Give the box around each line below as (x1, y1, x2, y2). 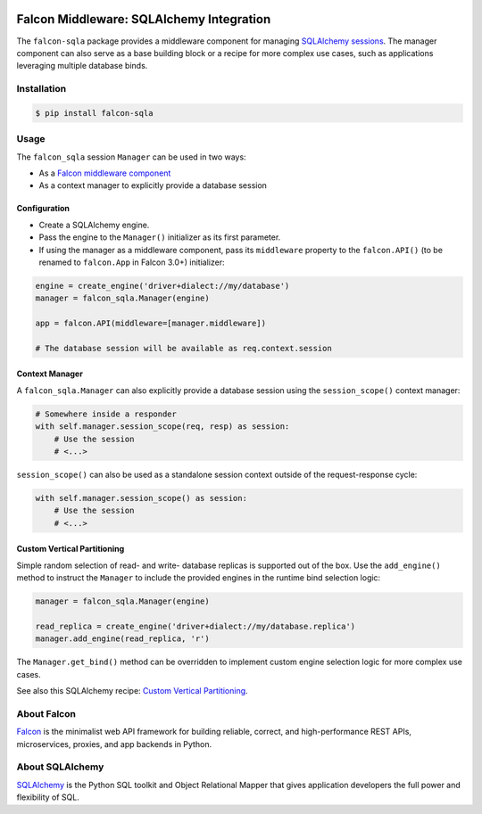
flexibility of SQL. (16, 792, 80, 802)
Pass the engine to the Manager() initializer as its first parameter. (38, 232, 281, 243)
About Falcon (16, 707, 76, 719)
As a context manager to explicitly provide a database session (38, 180, 268, 191)
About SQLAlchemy (16, 761, 104, 773)
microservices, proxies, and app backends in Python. (16, 738, 212, 749)
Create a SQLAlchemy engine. (38, 219, 150, 230)
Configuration (16, 203, 71, 214)
